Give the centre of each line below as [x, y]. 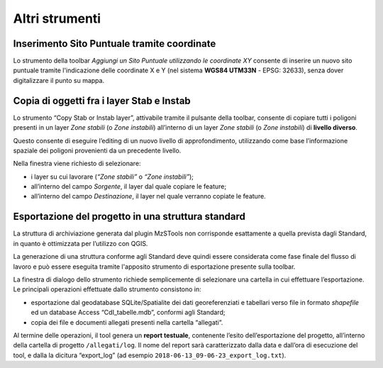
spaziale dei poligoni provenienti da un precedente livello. [97, 150]
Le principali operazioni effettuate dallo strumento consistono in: [107, 289]
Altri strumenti [57, 18]
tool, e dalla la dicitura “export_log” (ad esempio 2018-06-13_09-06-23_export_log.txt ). [150, 355]
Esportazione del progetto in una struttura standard [129, 217]
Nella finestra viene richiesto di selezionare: [77, 164]
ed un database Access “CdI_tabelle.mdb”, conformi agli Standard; [128, 313]
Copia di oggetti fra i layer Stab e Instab [102, 100]
